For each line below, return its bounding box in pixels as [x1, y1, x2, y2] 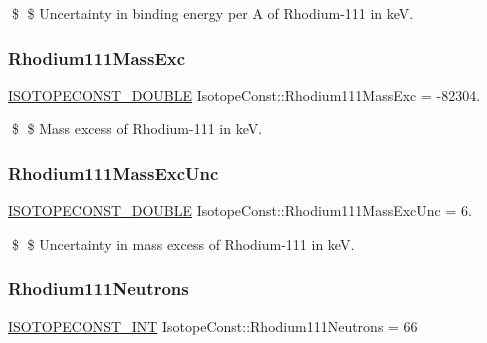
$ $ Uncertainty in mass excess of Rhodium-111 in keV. [11, 233, 355, 254]
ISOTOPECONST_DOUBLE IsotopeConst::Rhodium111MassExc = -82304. [8, 84, 481, 105]
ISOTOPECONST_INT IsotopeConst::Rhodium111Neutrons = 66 [8, 315, 418, 336]
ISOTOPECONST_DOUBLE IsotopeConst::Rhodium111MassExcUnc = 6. [8, 200, 472, 221]
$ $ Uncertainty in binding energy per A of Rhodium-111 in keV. [11, 3, 414, 23]
